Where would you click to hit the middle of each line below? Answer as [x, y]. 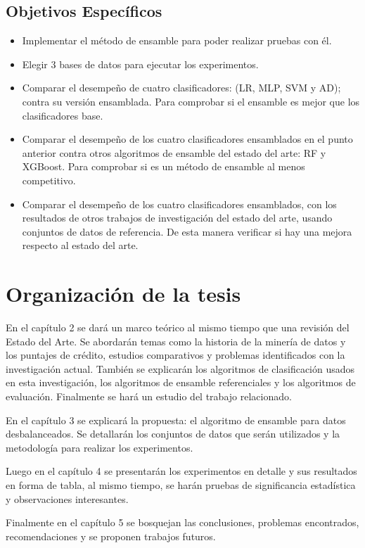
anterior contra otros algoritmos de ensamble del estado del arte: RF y [174, 152]
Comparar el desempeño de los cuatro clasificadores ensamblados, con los [179, 204]
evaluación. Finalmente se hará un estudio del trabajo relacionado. [149, 396]
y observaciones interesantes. [67, 498]
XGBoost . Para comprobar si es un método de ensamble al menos [164, 166]
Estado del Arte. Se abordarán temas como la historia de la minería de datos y [176, 341]
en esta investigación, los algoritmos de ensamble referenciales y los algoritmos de [181, 382]
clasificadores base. [63, 115]
